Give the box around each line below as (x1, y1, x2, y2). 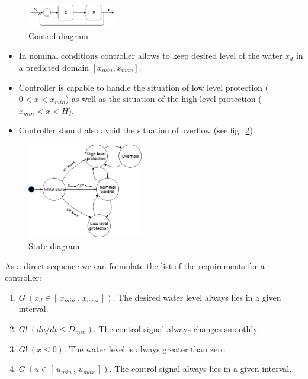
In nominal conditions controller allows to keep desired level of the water (18, 49, 283, 62)
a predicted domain (18, 60, 89, 73)
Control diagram (28, 29, 88, 42)
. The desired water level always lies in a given (113, 291, 281, 303)
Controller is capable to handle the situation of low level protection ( (18, 81, 269, 93)
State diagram (28, 240, 80, 252)
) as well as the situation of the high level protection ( (65, 93, 262, 105)
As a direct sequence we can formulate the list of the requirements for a (5, 259, 265, 272)
